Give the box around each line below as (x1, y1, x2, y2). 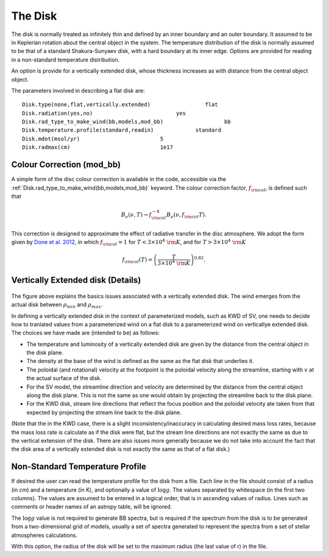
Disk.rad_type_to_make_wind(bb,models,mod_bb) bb (22, 118, 231, 125)
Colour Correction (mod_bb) (11, 159, 121, 170)
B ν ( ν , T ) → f (121, 211, 152, 220)
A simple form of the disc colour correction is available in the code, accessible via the (11, 176, 227, 183)
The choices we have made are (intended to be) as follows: (11, 329, 160, 337)
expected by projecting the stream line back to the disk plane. (26, 409, 182, 416)
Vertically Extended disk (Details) (11, 275, 141, 286)
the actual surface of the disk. (26, 375, 102, 382)
